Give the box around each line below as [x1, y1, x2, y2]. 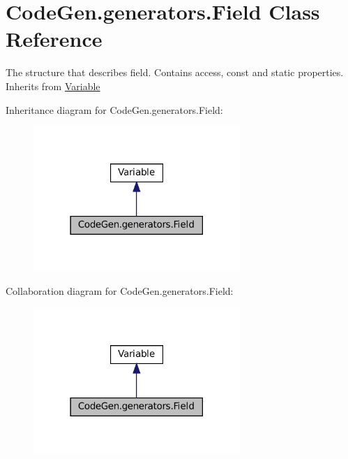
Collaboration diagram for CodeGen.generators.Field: [6, 284, 234, 298]
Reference [6, 24, 103, 53]
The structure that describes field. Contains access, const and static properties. [6, 65, 344, 80]
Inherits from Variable [6, 78, 100, 93]
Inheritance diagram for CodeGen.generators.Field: [6, 102, 223, 117]
